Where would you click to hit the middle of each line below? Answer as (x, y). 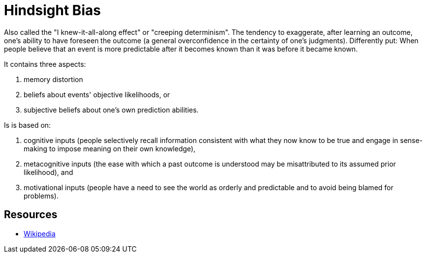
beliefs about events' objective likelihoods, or (97, 94)
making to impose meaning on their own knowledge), (110, 148)
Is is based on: (28, 125)
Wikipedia (40, 233)
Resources (31, 215)
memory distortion (53, 79)
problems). (41, 196)
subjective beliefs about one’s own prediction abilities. (111, 110)
